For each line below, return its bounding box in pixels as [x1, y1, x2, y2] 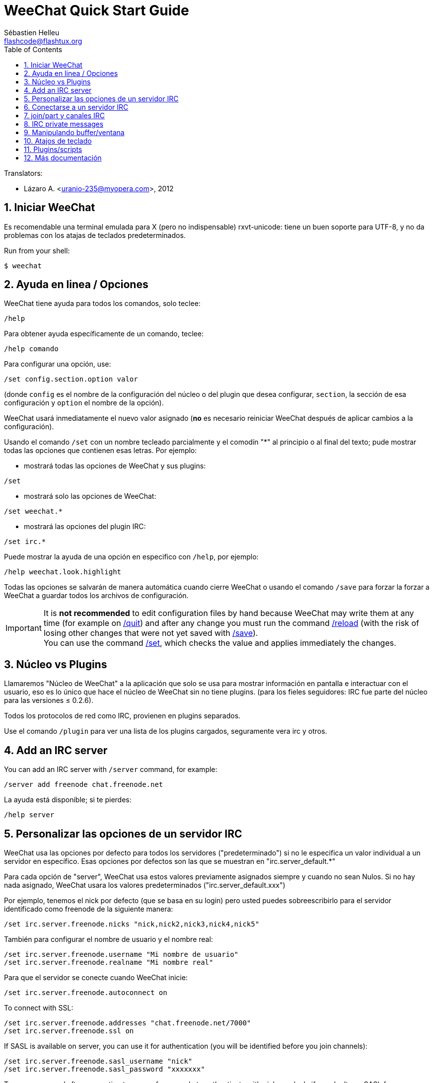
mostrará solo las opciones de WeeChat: [24, 492, 156, 501]
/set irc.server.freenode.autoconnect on [4, 988, 167, 997]
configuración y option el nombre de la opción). [4, 398, 164, 407]
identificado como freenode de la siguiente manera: [4, 904, 173, 913]
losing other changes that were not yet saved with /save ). [43, 628, 258, 638]
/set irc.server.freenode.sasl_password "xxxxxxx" [4, 1065, 205, 1073]
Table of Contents [4, 45, 63, 54]
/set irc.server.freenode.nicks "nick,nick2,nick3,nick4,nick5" [4, 920, 260, 928]
